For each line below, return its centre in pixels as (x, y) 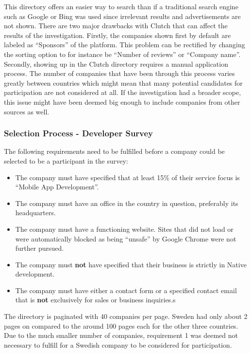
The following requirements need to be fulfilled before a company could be (114, 151)
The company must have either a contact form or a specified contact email (126, 290)
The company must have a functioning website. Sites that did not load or (124, 229)
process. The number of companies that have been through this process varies (119, 73)
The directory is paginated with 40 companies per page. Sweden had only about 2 (126, 316)
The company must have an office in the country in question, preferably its (127, 203)
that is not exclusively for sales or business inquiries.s (95, 300)
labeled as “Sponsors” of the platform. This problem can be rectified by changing (125, 45)
